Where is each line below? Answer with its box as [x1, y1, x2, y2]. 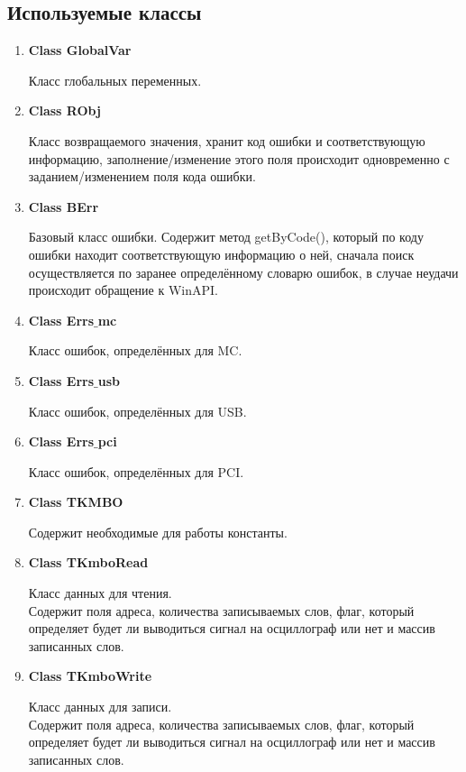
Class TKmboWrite [28, 666, 152, 685]
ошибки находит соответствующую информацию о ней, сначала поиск [28, 244, 415, 263]
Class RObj [28, 101, 101, 120]
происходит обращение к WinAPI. [28, 280, 218, 299]
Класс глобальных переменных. [28, 70, 202, 89]
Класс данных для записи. [28, 697, 172, 716]
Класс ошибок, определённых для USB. [28, 401, 247, 420]
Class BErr [28, 197, 99, 216]
